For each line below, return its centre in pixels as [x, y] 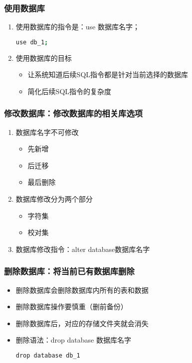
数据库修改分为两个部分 [54, 199]
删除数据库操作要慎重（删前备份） [72, 306]
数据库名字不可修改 [47, 132]
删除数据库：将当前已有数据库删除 [69, 271]
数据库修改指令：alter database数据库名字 [83, 249]
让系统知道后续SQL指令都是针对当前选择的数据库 [108, 74]
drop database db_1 [48, 356]
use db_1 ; [32, 42]
